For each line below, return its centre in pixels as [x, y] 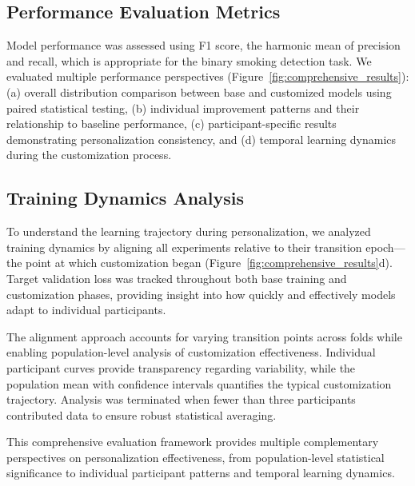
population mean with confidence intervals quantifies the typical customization [199, 383]
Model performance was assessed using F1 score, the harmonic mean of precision [204, 45]
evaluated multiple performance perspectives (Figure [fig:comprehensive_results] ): [208, 76]
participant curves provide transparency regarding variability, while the [181, 367]
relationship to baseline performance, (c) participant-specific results [172, 123]
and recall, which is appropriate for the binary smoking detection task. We [189, 60]
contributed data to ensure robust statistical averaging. [142, 414]
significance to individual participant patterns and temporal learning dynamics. [201, 473]
